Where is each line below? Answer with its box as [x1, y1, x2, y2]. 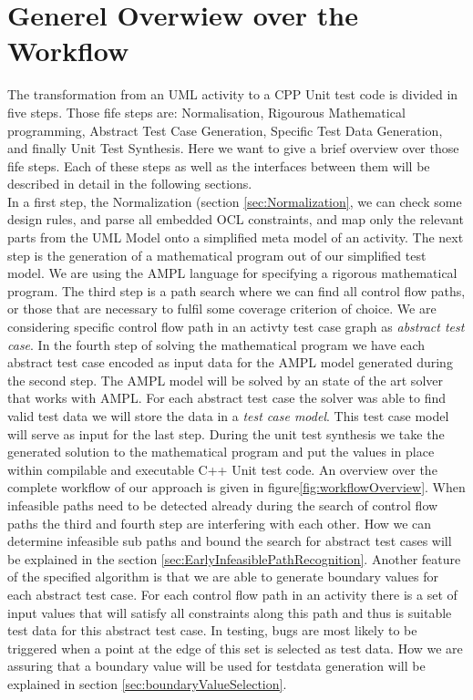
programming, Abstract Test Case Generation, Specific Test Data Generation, [7, 120, 443, 139]
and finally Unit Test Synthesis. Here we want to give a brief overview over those [7, 139, 459, 158]
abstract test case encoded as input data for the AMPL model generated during [7, 353, 453, 372]
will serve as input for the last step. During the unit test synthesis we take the [7, 424, 445, 443]
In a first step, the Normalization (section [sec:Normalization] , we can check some [7, 191, 462, 211]
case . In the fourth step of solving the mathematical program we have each [7, 335, 426, 354]
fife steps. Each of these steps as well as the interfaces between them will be [7, 156, 430, 175]
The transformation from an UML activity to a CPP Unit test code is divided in [7, 85, 458, 104]
